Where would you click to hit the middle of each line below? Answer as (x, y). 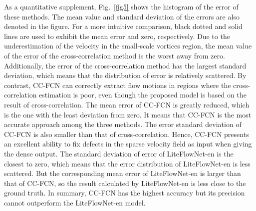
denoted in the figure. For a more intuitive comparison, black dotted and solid (123, 26)
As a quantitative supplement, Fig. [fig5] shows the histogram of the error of (121, 6)
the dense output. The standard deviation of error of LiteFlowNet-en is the (119, 153)
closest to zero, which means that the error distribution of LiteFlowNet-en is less (127, 163)
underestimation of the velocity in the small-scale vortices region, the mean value (128, 46)
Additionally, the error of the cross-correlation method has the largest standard (125, 65)
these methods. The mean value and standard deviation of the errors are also (122, 16)
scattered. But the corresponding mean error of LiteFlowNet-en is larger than (123, 173)
